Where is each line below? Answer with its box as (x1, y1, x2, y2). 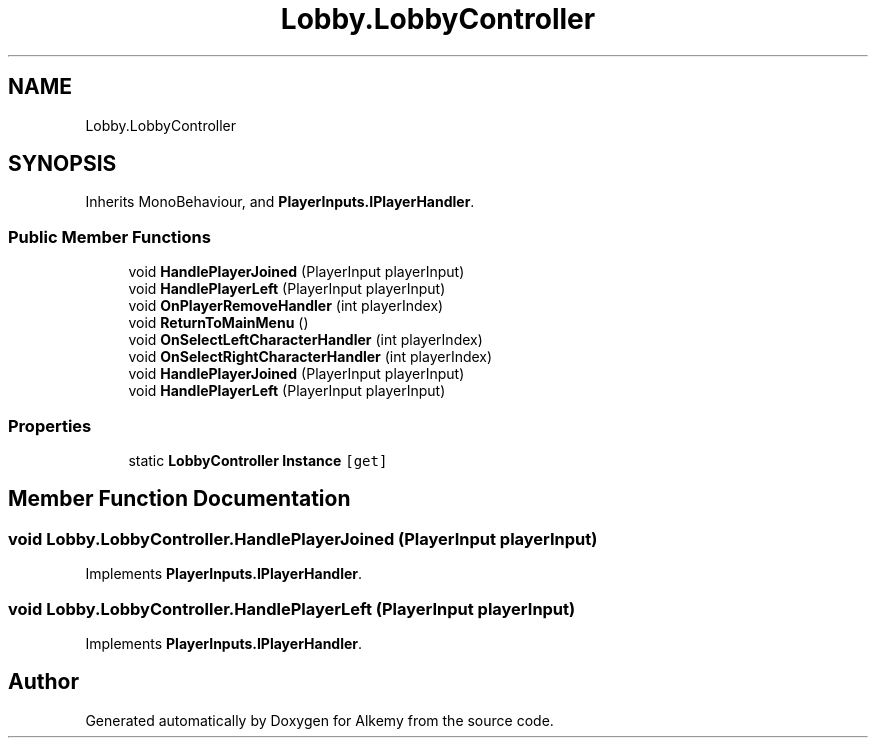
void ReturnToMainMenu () (128, 314, 309, 332)
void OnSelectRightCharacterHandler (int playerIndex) (128, 348, 493, 366)
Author (8, 669, 79, 695)
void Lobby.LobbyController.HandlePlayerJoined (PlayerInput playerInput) (8, 528, 598, 549)
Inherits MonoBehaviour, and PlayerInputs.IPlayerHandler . (85, 193, 475, 211)
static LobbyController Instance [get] (128, 451, 388, 469)
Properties (8, 415, 92, 436)
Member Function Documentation (8, 486, 351, 512)
